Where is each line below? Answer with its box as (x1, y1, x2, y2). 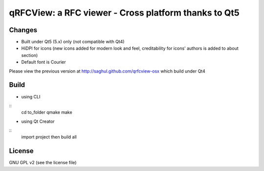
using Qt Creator (21, 118, 55, 124)
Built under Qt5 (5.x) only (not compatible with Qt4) (21, 39, 125, 45)
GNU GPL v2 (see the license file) (9, 160, 77, 166)
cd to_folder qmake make (21, 110, 73, 115)
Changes (9, 26, 38, 34)
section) (21, 52, 38, 58)
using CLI (21, 94, 41, 99)
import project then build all (21, 134, 77, 140)
